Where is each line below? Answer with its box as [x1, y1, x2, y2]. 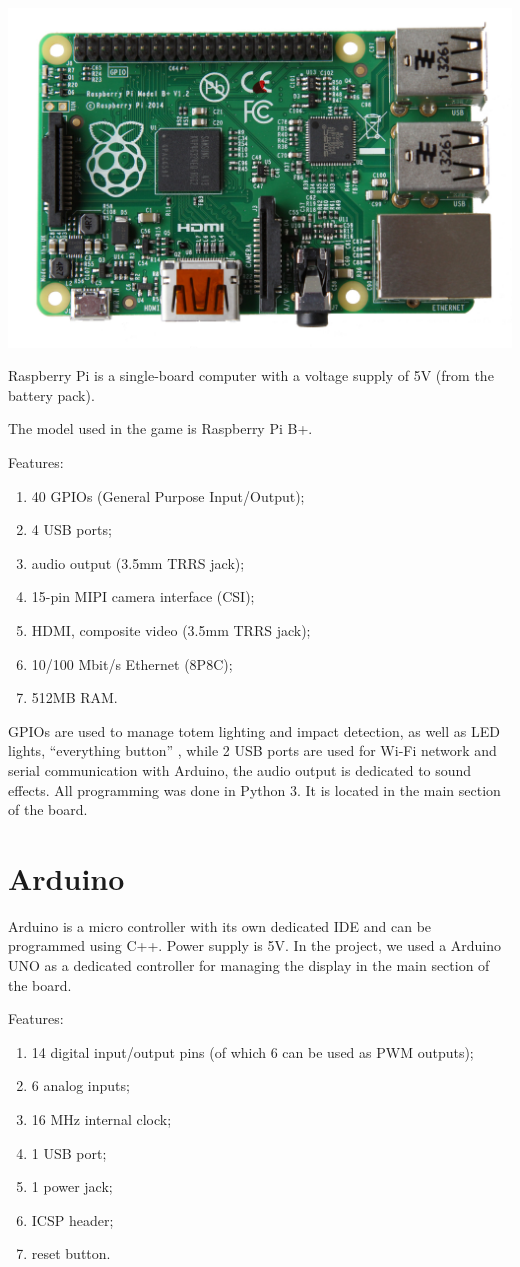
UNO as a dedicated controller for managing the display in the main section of [8, 955, 490, 976]
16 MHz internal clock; [31, 1108, 172, 1129]
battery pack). [8, 384, 95, 405]
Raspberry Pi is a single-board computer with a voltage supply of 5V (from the [8, 365, 494, 386]
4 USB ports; [31, 519, 112, 540]
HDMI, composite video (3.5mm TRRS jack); [31, 619, 311, 640]
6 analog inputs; [31, 1075, 130, 1096]
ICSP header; [31, 1209, 114, 1230]
